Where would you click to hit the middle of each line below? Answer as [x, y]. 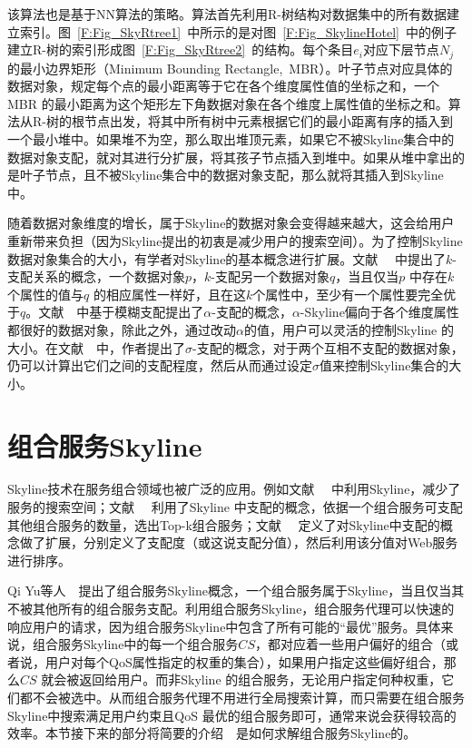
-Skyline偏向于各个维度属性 [379, 312]
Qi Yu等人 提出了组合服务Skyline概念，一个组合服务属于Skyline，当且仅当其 [236, 591]
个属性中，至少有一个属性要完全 [348, 294]
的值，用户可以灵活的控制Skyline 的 [349, 329]
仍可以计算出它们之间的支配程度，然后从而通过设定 [160, 365]
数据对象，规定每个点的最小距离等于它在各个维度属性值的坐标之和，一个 [223, 86]
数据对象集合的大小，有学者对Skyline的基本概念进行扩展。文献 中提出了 [227, 258]
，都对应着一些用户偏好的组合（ [350, 644]
